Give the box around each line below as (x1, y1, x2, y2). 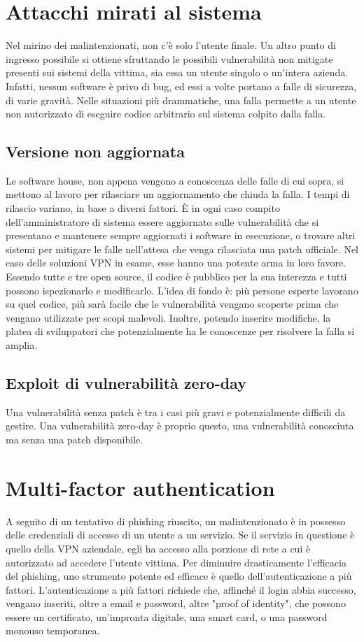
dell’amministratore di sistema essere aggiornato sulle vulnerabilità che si (6, 214, 319, 229)
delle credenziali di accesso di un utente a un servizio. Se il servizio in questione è (6, 527, 355, 542)
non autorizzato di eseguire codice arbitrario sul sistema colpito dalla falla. (6, 106, 326, 121)
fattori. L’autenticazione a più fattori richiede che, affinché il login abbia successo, (6, 582, 356, 597)
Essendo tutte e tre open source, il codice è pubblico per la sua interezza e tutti (6, 269, 347, 284)
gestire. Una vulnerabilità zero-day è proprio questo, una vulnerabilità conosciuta (6, 418, 354, 433)
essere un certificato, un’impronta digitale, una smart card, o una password (6, 609, 328, 624)
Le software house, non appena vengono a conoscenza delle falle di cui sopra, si (6, 173, 344, 187)
